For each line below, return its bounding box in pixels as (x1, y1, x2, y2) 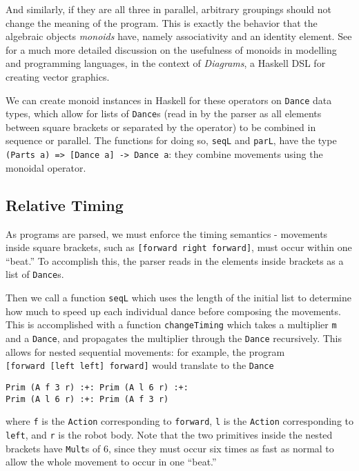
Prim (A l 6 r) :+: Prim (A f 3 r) (6, 394, 169, 404)
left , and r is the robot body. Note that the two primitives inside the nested (6, 427, 333, 441)
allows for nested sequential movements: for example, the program (6, 344, 285, 359)
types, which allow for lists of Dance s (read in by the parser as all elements (6, 106, 322, 121)
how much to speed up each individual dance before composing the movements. (6, 303, 341, 318)
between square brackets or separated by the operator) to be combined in (6, 119, 316, 134)
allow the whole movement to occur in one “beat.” (6, 454, 217, 469)
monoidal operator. (6, 160, 86, 174)
